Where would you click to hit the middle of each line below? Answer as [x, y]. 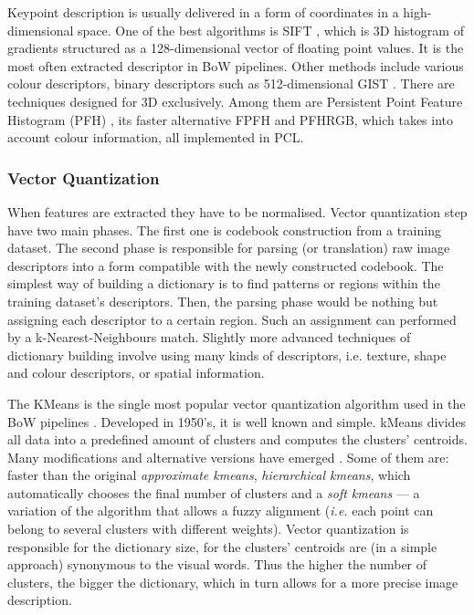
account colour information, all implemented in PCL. [156, 137]
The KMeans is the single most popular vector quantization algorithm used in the [237, 403]
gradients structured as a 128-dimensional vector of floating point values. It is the [236, 48]
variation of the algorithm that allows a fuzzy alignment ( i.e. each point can [221, 511]
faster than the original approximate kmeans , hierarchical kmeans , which [209, 475]
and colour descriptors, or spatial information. [136, 373]
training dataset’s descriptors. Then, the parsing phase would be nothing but [223, 301]
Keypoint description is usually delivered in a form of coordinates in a [203, 12]
